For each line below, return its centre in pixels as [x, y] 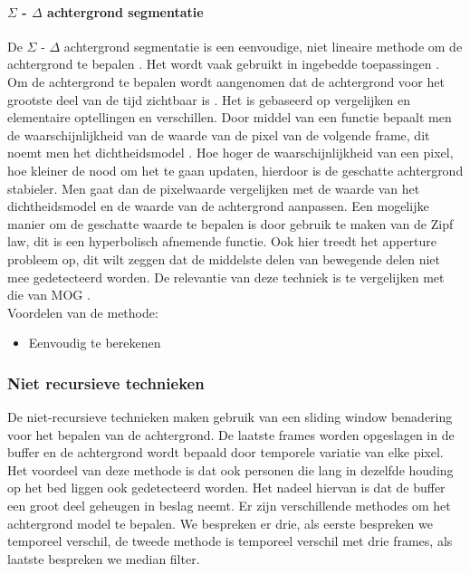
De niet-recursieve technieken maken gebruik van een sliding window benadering [230, 417]
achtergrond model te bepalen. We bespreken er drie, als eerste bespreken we [220, 523]
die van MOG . [49, 295]
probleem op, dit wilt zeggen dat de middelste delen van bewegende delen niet [224, 258]
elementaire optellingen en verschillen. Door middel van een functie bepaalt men [230, 117]
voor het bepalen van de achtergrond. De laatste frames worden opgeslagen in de [231, 434]
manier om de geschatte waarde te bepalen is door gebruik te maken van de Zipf [230, 223]
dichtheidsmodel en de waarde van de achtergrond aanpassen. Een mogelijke [218, 206]
